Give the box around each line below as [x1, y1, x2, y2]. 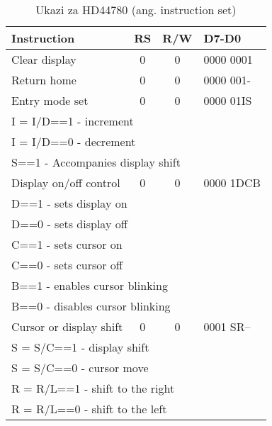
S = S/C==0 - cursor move [11, 359, 149, 376]
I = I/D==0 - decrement [11, 133, 136, 150]
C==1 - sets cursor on [11, 236, 123, 252]
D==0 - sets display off [11, 215, 128, 232]
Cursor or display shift [11, 318, 123, 335]
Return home [11, 72, 76, 88]
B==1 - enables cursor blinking [11, 277, 168, 293]
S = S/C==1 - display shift [11, 339, 149, 355]
